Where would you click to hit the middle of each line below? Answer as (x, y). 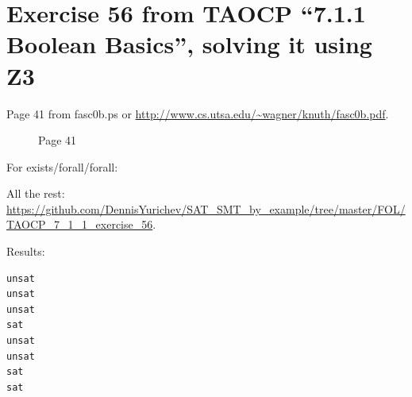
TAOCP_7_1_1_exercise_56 (80, 224)
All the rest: (36, 193)
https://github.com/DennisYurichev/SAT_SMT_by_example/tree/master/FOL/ (206, 208)
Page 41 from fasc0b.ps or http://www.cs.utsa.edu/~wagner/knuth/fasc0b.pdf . (198, 113)
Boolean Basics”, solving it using (189, 44)
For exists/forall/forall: (62, 166)
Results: (26, 251)
